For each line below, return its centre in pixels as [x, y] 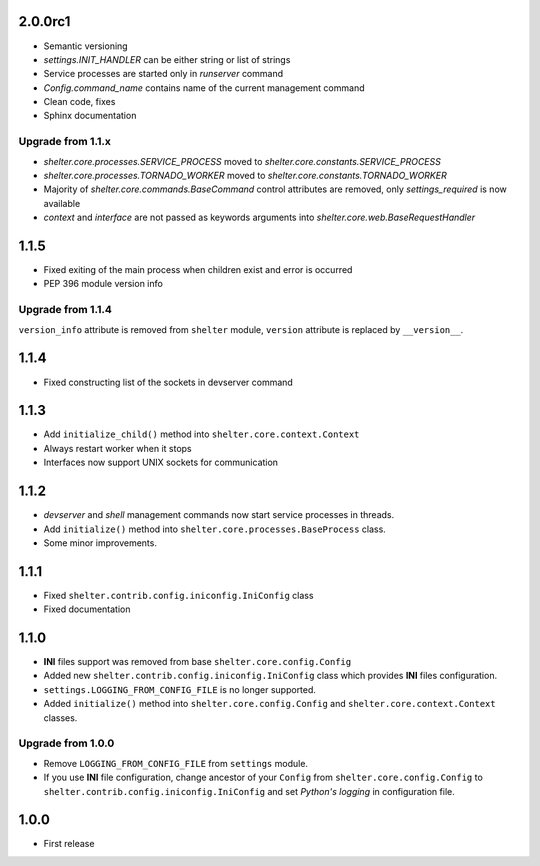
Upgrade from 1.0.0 [66, 743]
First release [69, 844]
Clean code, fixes [79, 102]
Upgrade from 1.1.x [65, 142]
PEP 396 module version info [103, 284]
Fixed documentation [87, 609]
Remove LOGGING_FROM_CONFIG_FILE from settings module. [176, 763]
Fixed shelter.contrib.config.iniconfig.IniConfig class [178, 595]
